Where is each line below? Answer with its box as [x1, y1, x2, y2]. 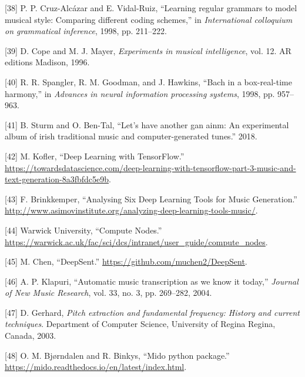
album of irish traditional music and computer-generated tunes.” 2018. [5, 130, 257, 142]
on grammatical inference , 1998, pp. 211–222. [5, 25, 167, 37]
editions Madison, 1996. [5, 56, 90, 68]
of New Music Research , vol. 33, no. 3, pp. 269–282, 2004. [5, 286, 212, 299]
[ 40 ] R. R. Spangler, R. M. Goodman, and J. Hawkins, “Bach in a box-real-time [5, 75, 292, 88]
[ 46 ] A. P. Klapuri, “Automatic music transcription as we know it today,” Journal [5, 275, 299, 287]
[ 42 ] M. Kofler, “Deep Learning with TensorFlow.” [5, 149, 185, 162]
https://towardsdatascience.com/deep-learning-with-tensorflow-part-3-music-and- [5, 161, 296, 174]
